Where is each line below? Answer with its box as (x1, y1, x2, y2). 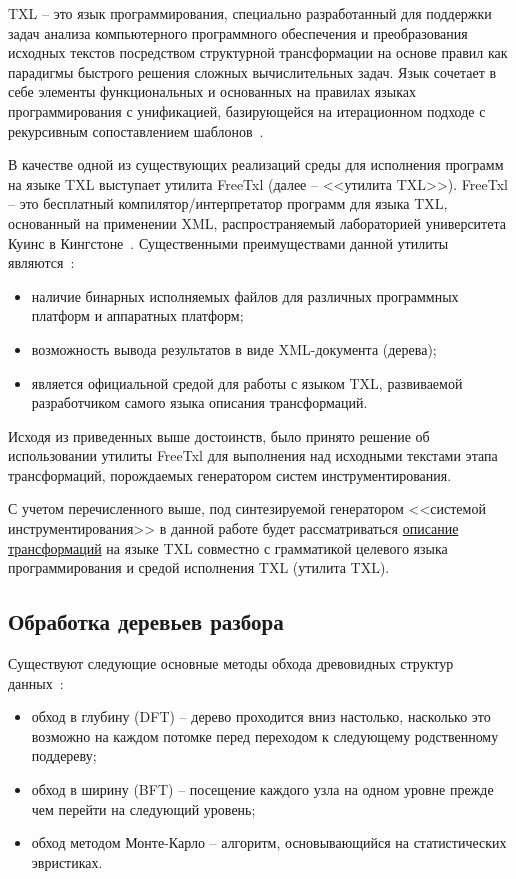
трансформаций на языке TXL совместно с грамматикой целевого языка (8, 537, 448, 558)
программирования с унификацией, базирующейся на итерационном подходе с (8, 100, 486, 121)
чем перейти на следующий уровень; (31, 798, 256, 819)
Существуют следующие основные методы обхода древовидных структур (8, 653, 454, 674)
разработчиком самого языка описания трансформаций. (31, 392, 368, 413)
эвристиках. (31, 851, 103, 872)
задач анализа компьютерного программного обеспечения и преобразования (8, 22, 468, 43)
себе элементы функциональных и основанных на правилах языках (8, 81, 417, 102)
